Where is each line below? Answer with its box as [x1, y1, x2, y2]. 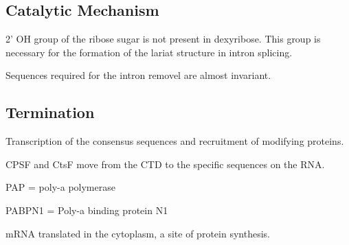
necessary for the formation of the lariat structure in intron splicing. [5, 45, 293, 59]
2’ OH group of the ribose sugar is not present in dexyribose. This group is [5, 32, 321, 46]
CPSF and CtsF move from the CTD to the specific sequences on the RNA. [5, 156, 325, 171]
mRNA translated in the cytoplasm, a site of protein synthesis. [5, 226, 270, 240]
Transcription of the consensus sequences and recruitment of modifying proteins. [5, 134, 344, 148]
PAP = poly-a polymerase [5, 180, 115, 194]
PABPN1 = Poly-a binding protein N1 [5, 202, 168, 217]
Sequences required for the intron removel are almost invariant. [5, 68, 271, 82]
